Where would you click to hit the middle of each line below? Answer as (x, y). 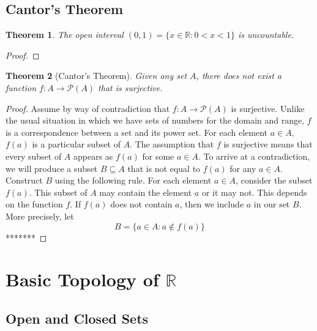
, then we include (212, 204)
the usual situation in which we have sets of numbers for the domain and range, (155, 120)
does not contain (141, 204)
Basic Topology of (82, 279)
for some (158, 156)
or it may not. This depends (254, 192)
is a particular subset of (76, 144)
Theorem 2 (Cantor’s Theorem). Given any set (96, 76)
